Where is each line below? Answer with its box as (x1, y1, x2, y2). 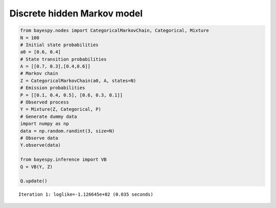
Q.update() (20, 178, 48, 184)
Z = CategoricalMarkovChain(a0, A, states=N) (20, 77, 136, 84)
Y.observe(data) (20, 142, 61, 148)
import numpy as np (20, 121, 69, 127)
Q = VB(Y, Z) (20, 164, 53, 170)
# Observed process (20, 99, 69, 105)
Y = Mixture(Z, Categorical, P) (20, 107, 102, 112)
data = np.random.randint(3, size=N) (20, 128, 115, 134)
